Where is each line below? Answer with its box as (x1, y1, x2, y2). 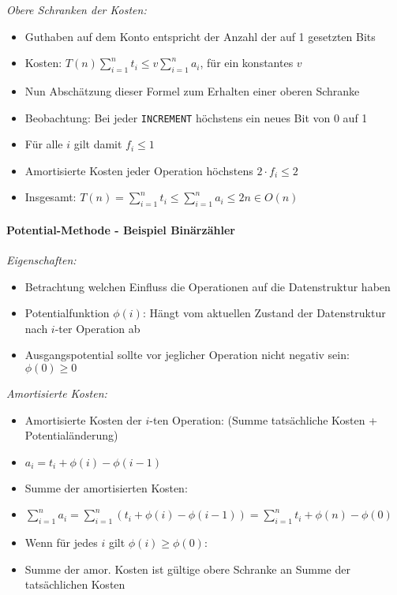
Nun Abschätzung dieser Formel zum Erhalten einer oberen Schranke (24, 82, 360, 99)
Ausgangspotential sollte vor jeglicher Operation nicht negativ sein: (24, 346, 350, 363)
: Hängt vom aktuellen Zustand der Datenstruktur (142, 305, 386, 321)
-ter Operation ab (54, 320, 140, 336)
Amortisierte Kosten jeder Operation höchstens (24, 162, 253, 178)
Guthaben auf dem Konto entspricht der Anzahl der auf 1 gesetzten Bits (24, 28, 376, 44)
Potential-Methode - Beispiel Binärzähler (6, 221, 235, 238)
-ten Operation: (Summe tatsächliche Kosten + (149, 411, 378, 428)
